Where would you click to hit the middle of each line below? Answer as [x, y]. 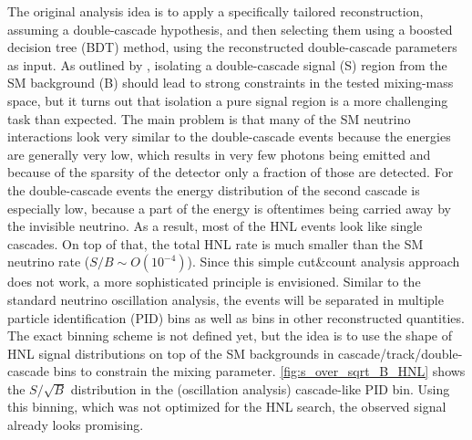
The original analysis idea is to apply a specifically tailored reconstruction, [215, 11]
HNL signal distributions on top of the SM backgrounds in [171, 353]
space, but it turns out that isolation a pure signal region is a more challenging [228, 100]
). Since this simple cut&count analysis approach [323, 262]
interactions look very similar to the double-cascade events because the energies [229, 136]
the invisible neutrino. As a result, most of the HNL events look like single [215, 226]
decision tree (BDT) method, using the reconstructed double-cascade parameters [232, 47]
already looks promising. [76, 425]
